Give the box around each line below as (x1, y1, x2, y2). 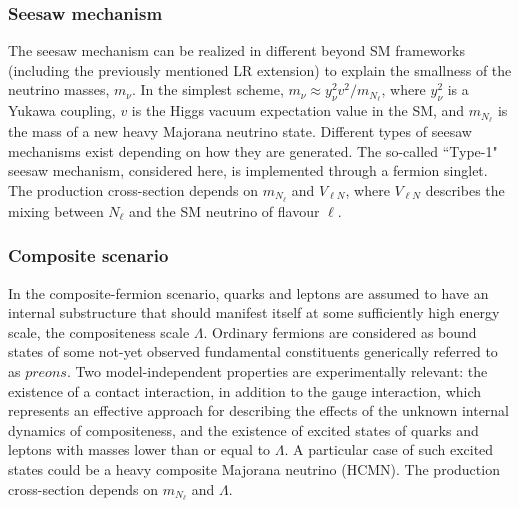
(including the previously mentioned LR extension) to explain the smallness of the (8, 59, 512, 80)
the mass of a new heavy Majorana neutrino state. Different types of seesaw (8, 121, 472, 142)
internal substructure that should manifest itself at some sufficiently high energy (8, 302, 500, 323)
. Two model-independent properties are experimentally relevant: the (66, 360, 488, 381)
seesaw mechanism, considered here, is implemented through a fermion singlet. (8, 160, 488, 181)
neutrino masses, (8, 79, 110, 100)
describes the (425, 179, 505, 200)
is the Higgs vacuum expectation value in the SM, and (131, 100, 465, 121)
